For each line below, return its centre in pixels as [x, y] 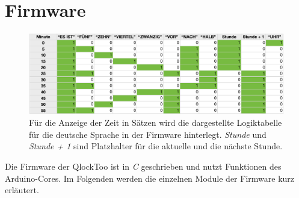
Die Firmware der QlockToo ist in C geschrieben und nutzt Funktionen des [143, 166]
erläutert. [22, 190]
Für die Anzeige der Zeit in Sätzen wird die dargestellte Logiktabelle [156, 122]
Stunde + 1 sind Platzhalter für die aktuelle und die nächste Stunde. [156, 146]
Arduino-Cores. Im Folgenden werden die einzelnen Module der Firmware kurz [150, 178]
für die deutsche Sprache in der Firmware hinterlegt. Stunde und [148, 134]
